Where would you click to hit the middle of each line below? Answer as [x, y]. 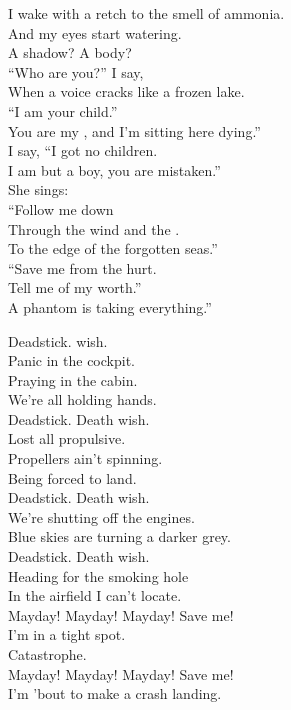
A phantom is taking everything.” [110, 306]
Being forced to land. [72, 477]
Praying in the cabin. [73, 379]
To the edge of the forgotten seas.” [113, 248]
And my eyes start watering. [95, 32]
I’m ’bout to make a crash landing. [115, 693]
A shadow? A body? [70, 52]
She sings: [38, 189]
